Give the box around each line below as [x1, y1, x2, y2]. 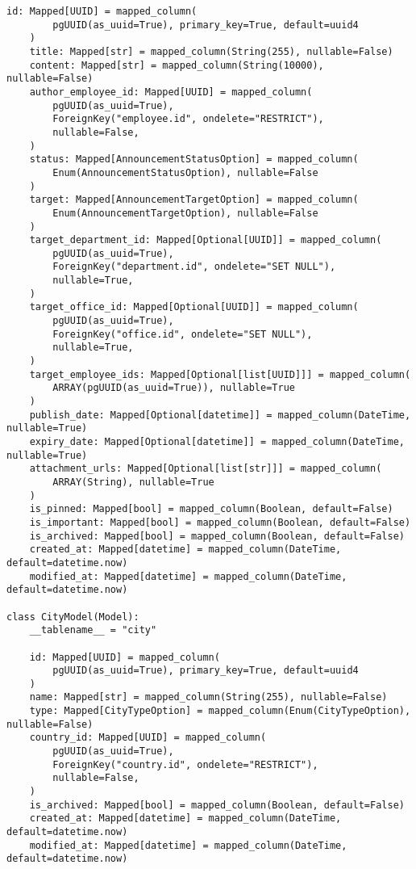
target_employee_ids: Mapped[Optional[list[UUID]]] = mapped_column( [29, 368, 411, 380]
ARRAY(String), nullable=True [52, 476, 214, 488]
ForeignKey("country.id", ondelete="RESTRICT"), [52, 758, 318, 770]
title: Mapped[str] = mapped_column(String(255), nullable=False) [29, 45, 393, 57]
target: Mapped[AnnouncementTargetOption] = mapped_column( [29, 194, 359, 206]
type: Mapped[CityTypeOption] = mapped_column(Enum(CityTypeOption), [29, 705, 411, 717]
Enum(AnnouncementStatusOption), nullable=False [52, 166, 318, 178]
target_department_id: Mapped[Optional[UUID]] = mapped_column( [29, 234, 382, 246]
